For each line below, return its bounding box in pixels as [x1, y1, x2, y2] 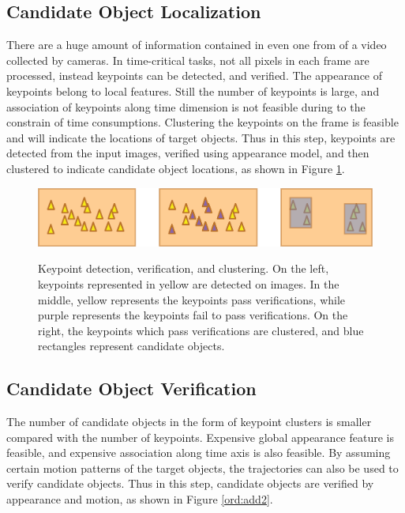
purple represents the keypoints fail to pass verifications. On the [38, 307, 348, 323]
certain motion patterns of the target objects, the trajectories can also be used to [6, 459, 399, 476]
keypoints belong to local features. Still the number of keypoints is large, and [6, 82, 380, 99]
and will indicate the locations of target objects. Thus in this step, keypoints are [6, 129, 396, 145]
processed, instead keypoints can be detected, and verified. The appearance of [6, 67, 383, 84]
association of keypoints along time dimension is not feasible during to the [6, 98, 366, 115]
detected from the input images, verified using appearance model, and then [6, 145, 369, 161]
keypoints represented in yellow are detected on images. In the [38, 275, 339, 292]
